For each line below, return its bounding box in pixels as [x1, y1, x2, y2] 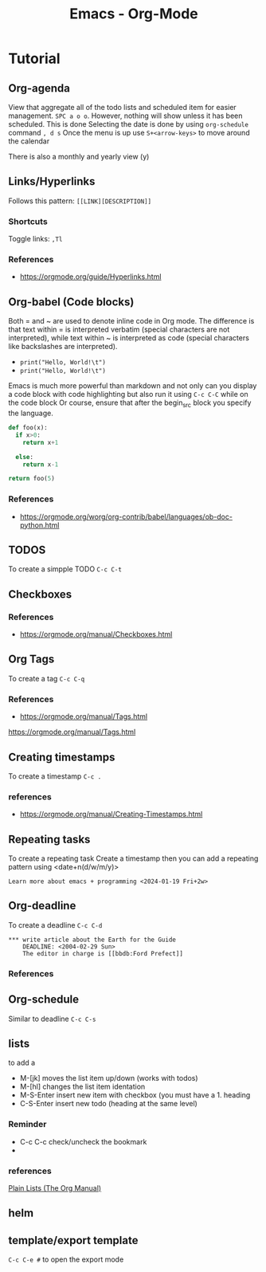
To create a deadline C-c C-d [8, 920, 103, 929]
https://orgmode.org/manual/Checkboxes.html [19, 630, 173, 639]
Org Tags [8, 653, 55, 666]
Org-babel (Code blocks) [8, 295, 135, 308]
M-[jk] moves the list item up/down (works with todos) [19, 1074, 198, 1083]
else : [15, 453, 34, 461]
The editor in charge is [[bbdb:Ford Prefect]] [22, 949, 183, 957]
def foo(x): [8, 424, 48, 432]
